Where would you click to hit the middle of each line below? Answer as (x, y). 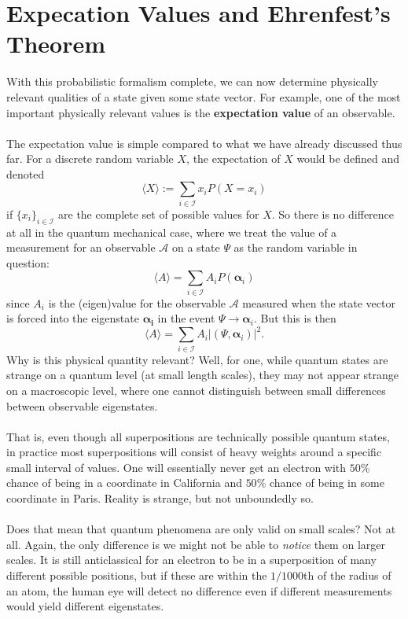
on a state (196, 247)
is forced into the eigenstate (73, 318)
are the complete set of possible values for (159, 214)
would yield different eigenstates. (85, 606)
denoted (26, 173)
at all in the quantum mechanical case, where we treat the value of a (172, 232)
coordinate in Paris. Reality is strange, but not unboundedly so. (160, 498)
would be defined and (348, 158)
